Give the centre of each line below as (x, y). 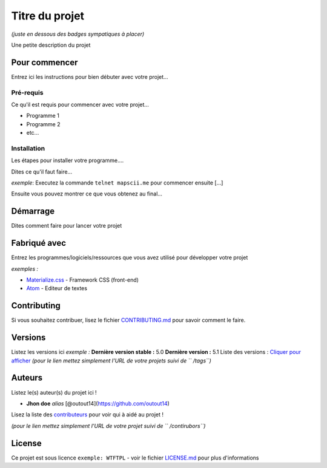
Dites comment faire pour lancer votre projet (67, 226)
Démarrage (33, 212)
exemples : (25, 269)
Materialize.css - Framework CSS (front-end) (83, 280)
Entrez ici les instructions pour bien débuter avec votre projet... (90, 76)
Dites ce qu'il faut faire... (42, 171)
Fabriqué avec (39, 243)
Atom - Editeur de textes (57, 288)
